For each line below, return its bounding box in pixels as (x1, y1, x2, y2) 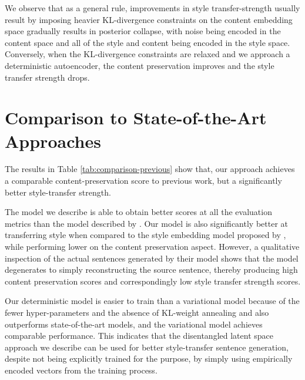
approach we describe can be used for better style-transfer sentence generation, (5, 341, 289, 353)
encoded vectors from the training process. (5, 364, 157, 376)
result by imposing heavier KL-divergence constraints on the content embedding (5, 13, 293, 25)
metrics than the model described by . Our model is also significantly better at (5, 217, 288, 229)
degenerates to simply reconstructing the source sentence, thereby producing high (5, 263, 298, 276)
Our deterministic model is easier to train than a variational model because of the (5, 295, 300, 307)
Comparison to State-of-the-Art (5, 105, 267, 130)
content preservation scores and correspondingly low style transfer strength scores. (5, 275, 301, 287)
